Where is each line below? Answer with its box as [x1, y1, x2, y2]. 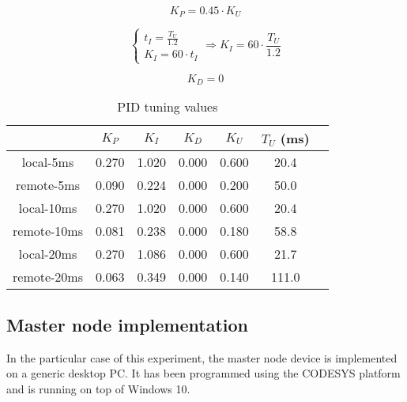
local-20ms [18, 245, 77, 264]
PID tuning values [117, 97, 218, 116]
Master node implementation [6, 312, 248, 336]
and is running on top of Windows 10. [6, 380, 190, 396]
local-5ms [21, 153, 74, 172]
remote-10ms [13, 222, 83, 241]
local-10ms [18, 199, 77, 218]
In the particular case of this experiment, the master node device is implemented [6, 349, 398, 366]
